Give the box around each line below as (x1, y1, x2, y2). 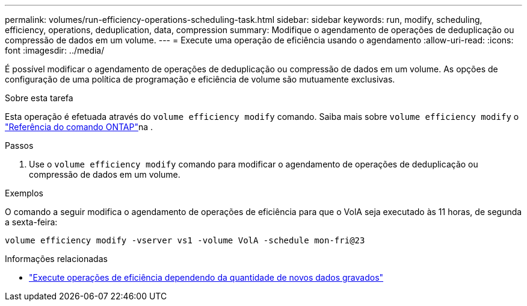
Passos (5, 140, 34, 151)
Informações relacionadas (5, 254, 108, 264)
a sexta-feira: (5, 217, 58, 227)
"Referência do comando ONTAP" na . (5, 122, 153, 132)
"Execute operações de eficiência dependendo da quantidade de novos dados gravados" (29, 272, 384, 283)
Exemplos (5, 188, 43, 198)
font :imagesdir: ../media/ (5, 45, 105, 55)
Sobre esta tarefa (5, 93, 73, 103)
